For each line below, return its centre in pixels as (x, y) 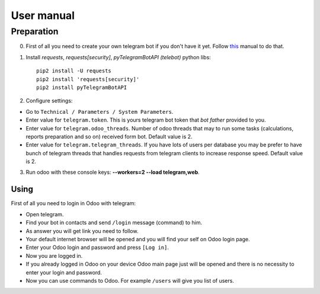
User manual (43, 15)
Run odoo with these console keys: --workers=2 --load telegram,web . (113, 172)
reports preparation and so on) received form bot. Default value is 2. (109, 136)
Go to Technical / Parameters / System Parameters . (100, 111)
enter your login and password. (64, 272)
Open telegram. (45, 214)
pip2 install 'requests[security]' (88, 79)
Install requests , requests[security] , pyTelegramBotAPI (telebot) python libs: (119, 57)
